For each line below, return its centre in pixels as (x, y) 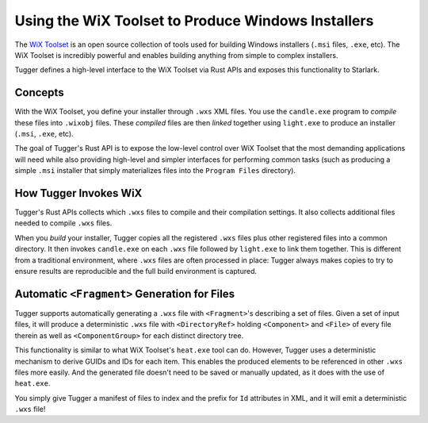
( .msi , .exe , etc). (44, 134)
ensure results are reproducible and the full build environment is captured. (136, 271)
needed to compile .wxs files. (63, 223)
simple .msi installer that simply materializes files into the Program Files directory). (155, 171)
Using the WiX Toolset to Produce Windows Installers (194, 21)
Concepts (39, 92)
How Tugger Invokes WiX (78, 193)
